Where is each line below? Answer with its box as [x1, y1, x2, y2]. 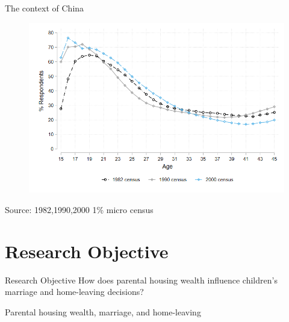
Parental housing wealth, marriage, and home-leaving [5, 305, 201, 318]
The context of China [5, 2, 84, 14]
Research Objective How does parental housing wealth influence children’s [5, 273, 278, 286]
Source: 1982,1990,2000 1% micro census [5, 203, 154, 215]
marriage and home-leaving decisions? [5, 285, 144, 298]
